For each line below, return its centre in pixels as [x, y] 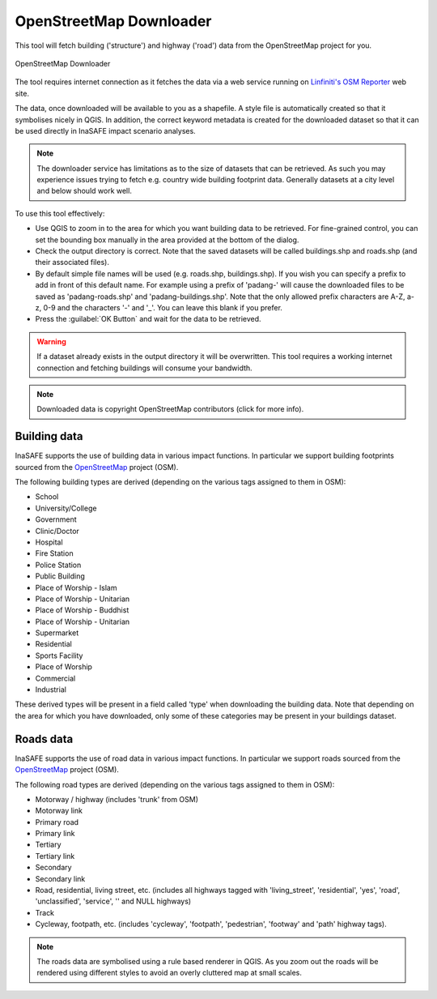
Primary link [55, 834]
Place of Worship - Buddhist [82, 610]
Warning [51, 341]
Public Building [60, 576]
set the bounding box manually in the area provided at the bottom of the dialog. [167, 240]
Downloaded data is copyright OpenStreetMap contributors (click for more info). [170, 409]
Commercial [55, 678]
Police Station [58, 565]
